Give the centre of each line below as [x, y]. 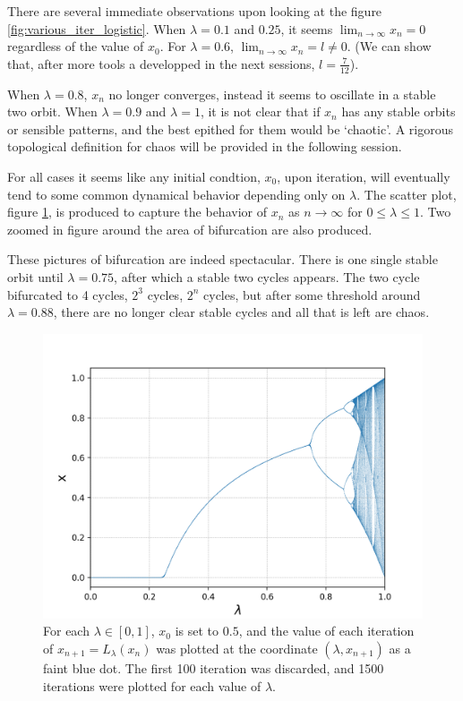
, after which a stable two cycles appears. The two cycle [267, 276]
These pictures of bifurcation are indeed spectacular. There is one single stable [223, 259]
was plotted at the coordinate [237, 648]
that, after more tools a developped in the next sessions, [161, 63]
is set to [197, 631]
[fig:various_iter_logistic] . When [97, 28]
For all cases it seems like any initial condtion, [134, 176]
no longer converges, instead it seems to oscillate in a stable [272, 94]
